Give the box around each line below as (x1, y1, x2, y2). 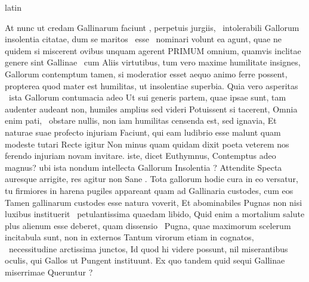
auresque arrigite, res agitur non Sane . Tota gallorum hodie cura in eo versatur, (5, 173, 298, 185)
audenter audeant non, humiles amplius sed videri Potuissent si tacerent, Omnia (5, 102, 298, 115)
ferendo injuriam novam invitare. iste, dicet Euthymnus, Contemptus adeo (5, 149, 276, 162)
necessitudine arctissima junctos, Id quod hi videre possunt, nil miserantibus (8, 242, 288, 255)
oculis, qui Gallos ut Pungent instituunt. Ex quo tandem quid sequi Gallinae (5, 254, 285, 267)
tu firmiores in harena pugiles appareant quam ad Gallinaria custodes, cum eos (5, 184, 293, 196)
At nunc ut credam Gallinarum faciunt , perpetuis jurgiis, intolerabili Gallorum (5, 21, 299, 33)
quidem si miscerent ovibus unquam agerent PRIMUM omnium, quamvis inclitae (5, 44, 301, 57)
